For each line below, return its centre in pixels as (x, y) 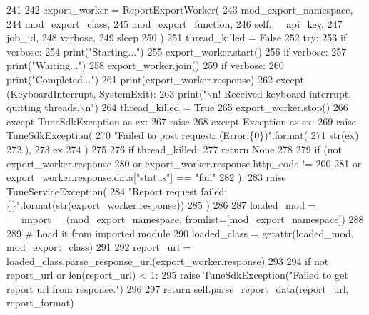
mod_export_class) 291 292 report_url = (99, 247)
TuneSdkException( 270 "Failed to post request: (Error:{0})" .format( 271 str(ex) (183, 135)
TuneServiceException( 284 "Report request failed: (117, 191)
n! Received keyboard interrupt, (282, 93)
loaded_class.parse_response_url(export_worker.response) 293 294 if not (168, 260)
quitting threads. (43, 107)
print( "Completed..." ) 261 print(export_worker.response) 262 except (155, 79)
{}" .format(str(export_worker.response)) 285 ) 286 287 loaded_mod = (161, 205)
